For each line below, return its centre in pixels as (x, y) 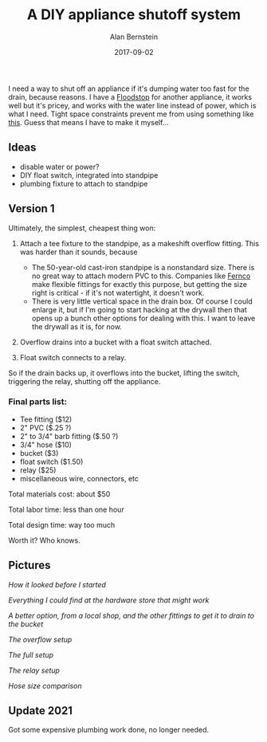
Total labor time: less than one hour (67, 509)
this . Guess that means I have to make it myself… (88, 122)
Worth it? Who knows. (45, 540)
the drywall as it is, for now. (77, 326)
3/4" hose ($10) (45, 445)
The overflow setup (40, 639)
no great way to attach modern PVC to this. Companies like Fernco (141, 276)
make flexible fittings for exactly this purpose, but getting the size (139, 284)
